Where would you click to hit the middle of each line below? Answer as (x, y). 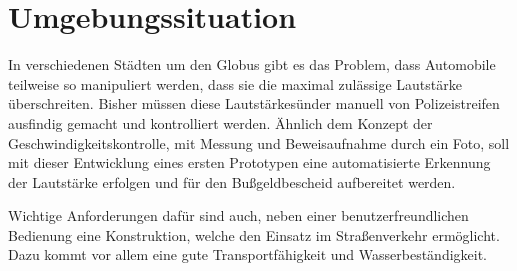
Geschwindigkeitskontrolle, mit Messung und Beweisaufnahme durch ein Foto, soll (259, 142)
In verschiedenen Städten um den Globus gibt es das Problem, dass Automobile (252, 64)
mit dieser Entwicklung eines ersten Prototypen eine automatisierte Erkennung (249, 162)
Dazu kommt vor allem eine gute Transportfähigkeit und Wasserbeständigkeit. (248, 254)
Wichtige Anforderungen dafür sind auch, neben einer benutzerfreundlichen (238, 215)
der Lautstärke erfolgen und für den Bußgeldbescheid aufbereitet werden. (232, 181)
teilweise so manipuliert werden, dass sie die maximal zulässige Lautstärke (235, 83)
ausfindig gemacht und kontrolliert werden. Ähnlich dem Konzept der (220, 122)
